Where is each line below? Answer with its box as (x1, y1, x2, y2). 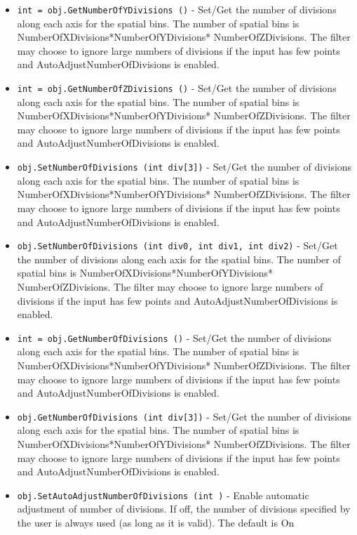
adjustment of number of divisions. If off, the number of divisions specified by (17, 501, 351, 516)
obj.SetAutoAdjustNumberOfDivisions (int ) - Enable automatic (17, 487, 309, 502)
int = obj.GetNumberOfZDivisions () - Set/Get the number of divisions (17, 81, 337, 95)
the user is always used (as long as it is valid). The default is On (17, 515, 295, 530)
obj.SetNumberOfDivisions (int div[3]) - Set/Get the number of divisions (17, 159, 352, 174)
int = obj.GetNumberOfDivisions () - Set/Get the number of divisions (17, 330, 332, 345)
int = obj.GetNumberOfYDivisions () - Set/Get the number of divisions (17, 2, 337, 16)
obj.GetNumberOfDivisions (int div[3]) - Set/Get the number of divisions (17, 409, 352, 423)
